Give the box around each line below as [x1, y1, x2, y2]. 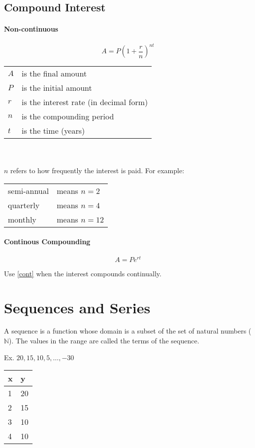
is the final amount [22, 68, 87, 79]
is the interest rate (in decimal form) [22, 96, 148, 108]
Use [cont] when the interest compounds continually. [4, 268, 161, 278]
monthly [8, 213, 36, 225]
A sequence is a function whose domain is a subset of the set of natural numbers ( [4, 326, 252, 336]
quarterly [8, 199, 40, 211]
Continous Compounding [4, 236, 91, 247]
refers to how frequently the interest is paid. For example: [10, 165, 185, 176]
